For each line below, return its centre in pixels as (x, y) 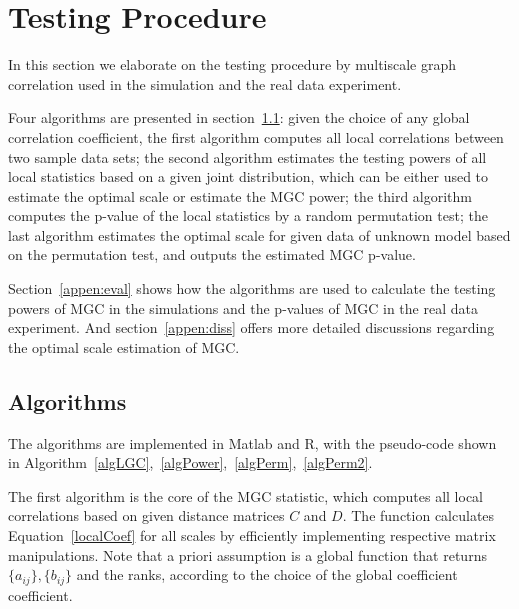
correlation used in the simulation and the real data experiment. (205, 83)
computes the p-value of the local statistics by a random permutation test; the (248, 215)
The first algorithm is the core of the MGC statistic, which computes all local (246, 495)
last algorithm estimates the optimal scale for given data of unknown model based (259, 234)
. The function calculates (418, 515)
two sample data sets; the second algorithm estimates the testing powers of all (247, 156)
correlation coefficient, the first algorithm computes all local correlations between (256, 136)
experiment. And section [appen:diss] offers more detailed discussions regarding (251, 327)
